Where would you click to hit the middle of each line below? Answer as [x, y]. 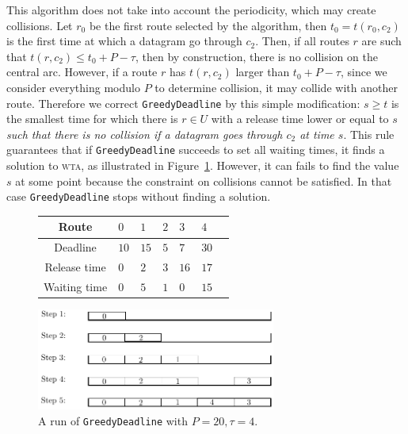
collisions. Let [40, 25]
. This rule [369, 134]
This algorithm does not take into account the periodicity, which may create [191, 10]
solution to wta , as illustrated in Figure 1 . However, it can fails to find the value [203, 165]
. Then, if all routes [302, 41]
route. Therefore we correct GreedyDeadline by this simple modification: [183, 103]
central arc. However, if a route [82, 72]
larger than [263, 72]
